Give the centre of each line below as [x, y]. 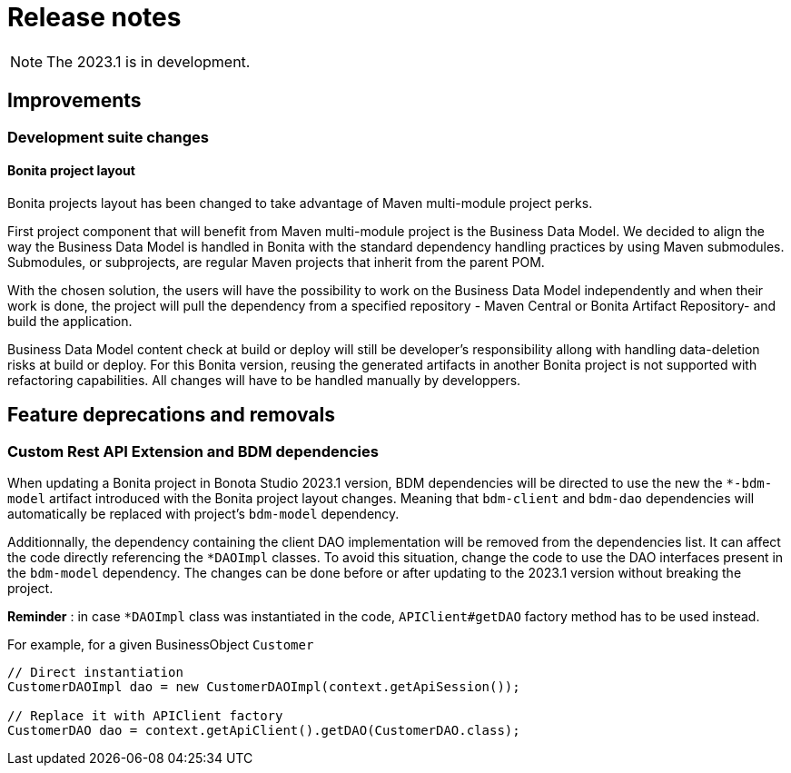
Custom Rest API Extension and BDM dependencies [193, 451]
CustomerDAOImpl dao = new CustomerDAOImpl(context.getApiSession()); [264, 687]
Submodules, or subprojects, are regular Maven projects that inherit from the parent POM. [276, 262]
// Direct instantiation [95, 673]
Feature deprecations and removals [171, 415]
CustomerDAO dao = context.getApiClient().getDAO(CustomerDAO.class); [264, 731]
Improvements [74, 101]
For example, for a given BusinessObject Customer [161, 645]
